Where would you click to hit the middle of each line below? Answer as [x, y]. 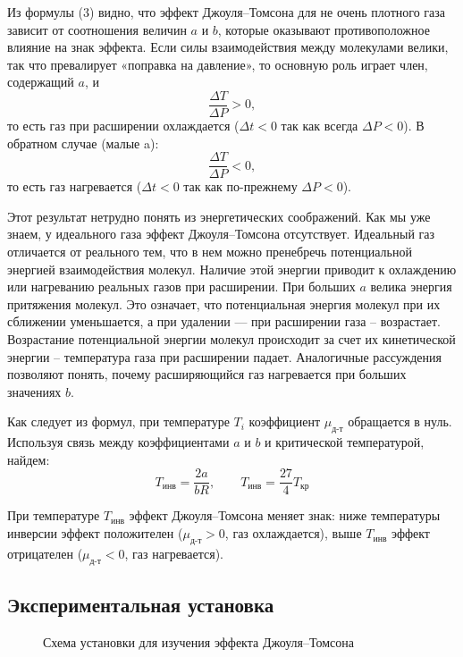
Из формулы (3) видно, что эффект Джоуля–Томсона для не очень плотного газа [227, 12]
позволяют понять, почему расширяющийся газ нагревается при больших [207, 374]
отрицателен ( [45, 553]
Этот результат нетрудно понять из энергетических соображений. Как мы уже [219, 216]
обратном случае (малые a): [83, 143]
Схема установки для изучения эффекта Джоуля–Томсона [199, 641]
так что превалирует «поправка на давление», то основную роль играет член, [218, 64]
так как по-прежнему [240, 186]
